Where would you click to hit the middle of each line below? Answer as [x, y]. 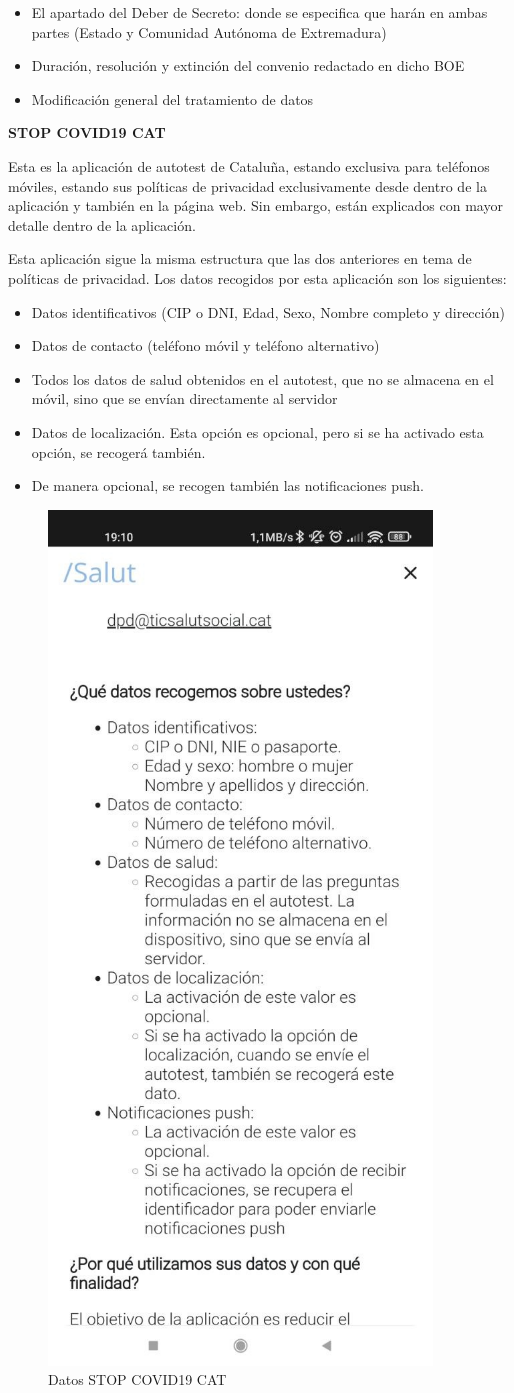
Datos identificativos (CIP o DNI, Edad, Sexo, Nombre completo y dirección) [268, 311]
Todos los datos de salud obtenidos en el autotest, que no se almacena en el [262, 378]
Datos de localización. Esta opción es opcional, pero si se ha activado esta [257, 431]
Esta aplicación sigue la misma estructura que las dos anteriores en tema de [240, 258]
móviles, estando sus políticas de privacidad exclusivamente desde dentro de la [247, 185]
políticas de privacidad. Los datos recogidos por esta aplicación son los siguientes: [257, 277]
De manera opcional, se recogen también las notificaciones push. [227, 485]
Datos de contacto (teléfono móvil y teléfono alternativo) [205, 345]
